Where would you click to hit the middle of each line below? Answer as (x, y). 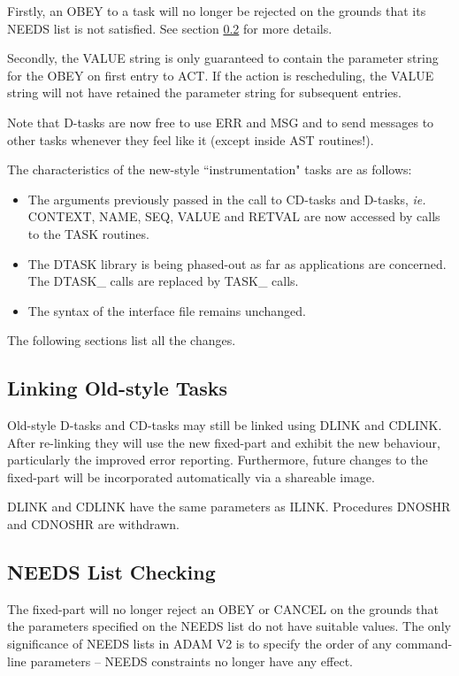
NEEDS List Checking (111, 572)
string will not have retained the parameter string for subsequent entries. (204, 92)
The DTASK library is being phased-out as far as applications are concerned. (237, 263)
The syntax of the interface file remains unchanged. (167, 310)
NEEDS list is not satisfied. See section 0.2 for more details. (170, 28)
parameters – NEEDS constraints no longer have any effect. (192, 661)
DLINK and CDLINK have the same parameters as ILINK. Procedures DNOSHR (229, 507)
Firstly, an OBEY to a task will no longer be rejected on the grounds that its (217, 11)
